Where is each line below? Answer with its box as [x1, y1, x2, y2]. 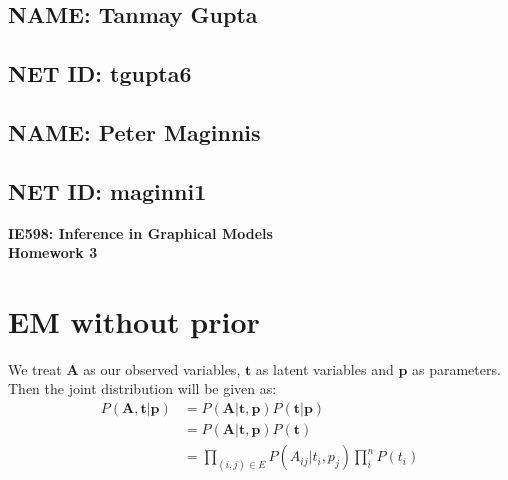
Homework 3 [8, 242, 98, 263]
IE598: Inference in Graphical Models [8, 222, 273, 243]
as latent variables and [255, 358, 394, 379]
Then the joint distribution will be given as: [8, 378, 277, 399]
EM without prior [8, 300, 260, 341]
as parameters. [412, 358, 501, 379]
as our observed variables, [83, 358, 241, 379]
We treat [8, 358, 62, 379]
